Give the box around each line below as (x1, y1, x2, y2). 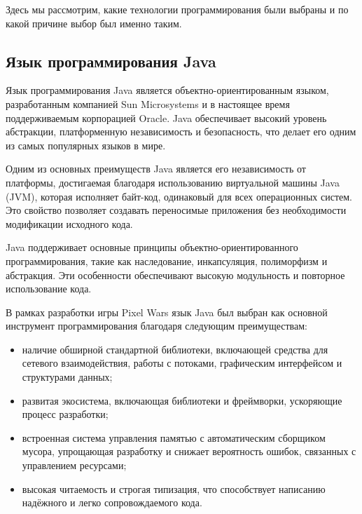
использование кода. (6, 281, 92, 296)
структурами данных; (22, 370, 113, 384)
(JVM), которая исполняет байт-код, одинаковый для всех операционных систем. (6, 189, 352, 203)
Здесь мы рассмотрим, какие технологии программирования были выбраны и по (6, 2, 349, 16)
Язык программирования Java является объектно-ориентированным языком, (6, 83, 329, 97)
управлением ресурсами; (22, 458, 127, 473)
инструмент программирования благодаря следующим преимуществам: (6, 318, 307, 333)
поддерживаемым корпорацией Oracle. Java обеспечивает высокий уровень (6, 110, 327, 125)
